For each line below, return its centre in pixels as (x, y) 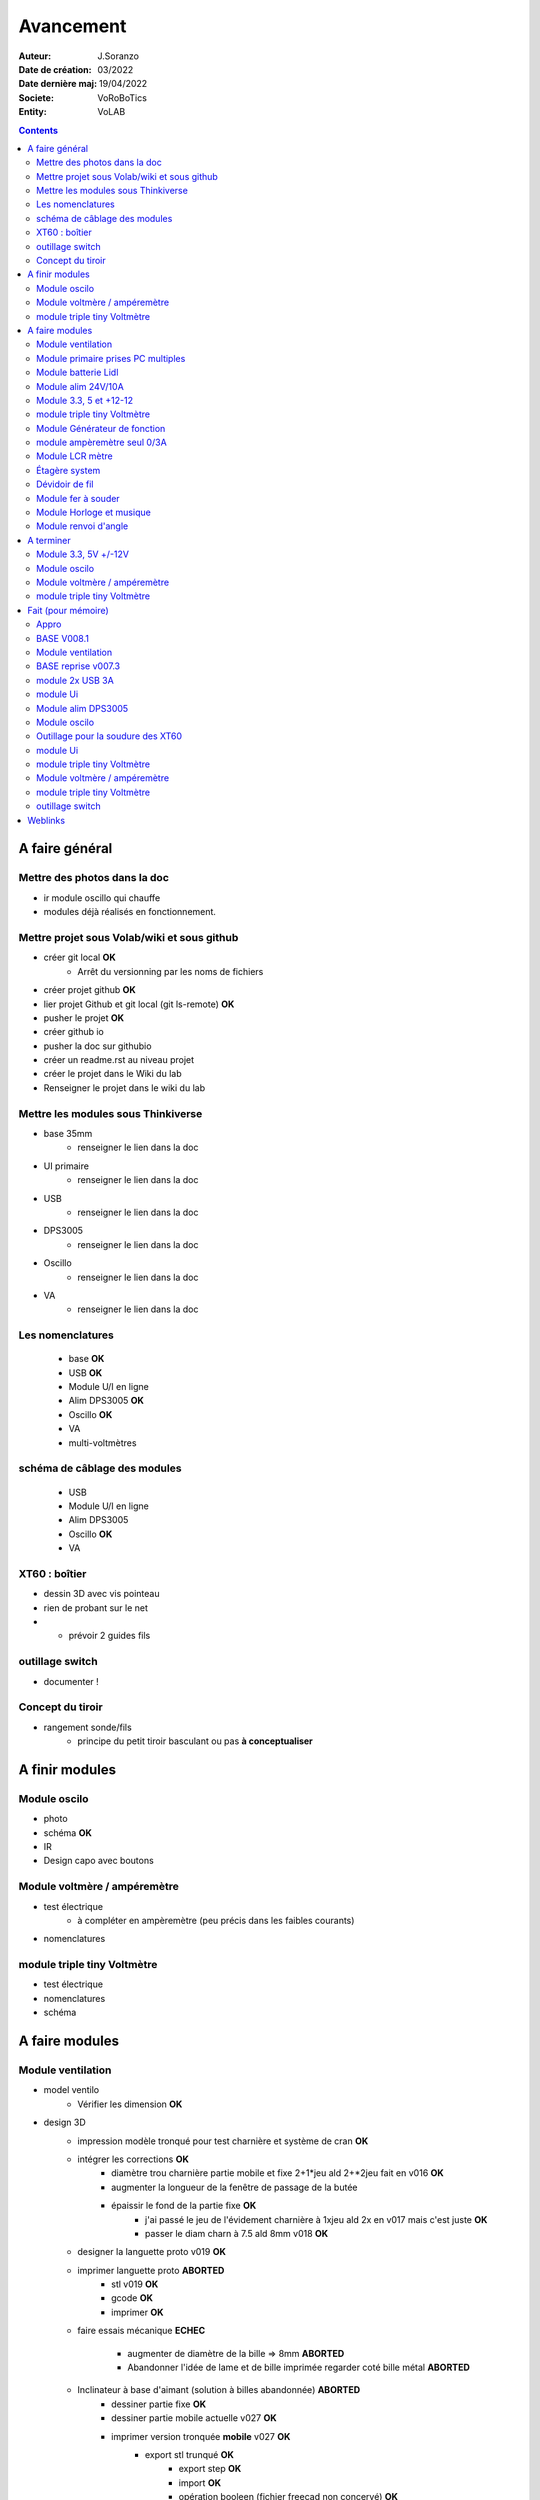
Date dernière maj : (58, 84)
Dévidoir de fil (65, 484)
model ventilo (71, 2090)
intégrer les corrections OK (133, 2159)
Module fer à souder (78, 498)
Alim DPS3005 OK (106, 1401)
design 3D (65, 2122)
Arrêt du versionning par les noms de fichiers (170, 971)
